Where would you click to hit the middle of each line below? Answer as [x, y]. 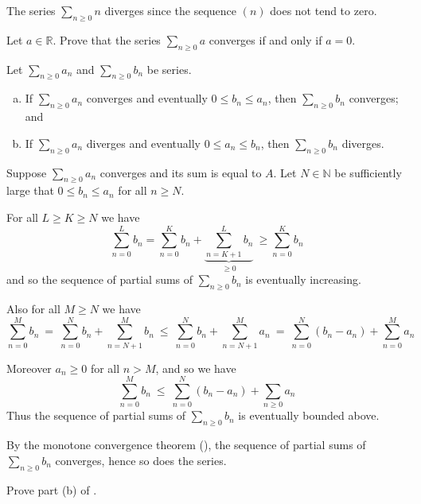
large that [30, 190]
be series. [169, 69]
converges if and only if [265, 39]
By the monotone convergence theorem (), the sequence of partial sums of [186, 445]
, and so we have [196, 368]
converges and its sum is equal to [181, 172]
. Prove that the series [107, 39]
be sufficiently [368, 172]
